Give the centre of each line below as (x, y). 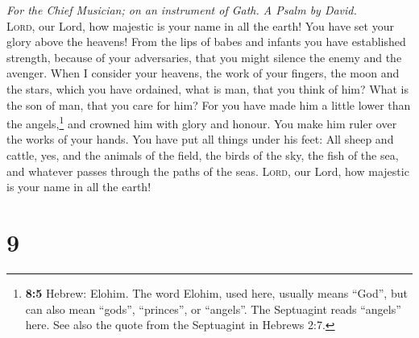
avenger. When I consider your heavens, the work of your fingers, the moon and (203, 73)
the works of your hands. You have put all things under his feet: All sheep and (200, 139)
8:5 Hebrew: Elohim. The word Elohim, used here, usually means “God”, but (216, 292)
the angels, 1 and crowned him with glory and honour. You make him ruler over (202, 122)
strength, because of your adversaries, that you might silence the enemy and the (204, 57)
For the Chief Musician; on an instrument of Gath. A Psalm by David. (182, 10)
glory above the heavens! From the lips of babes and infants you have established (206, 42)
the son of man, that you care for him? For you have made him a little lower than (209, 104)
